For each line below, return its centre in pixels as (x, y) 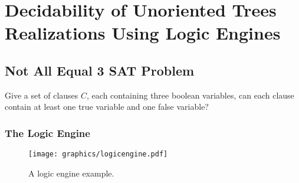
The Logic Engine (47, 133)
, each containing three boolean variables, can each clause (190, 95)
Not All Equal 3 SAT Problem (100, 70)
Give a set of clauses (42, 95)
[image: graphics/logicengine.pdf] (98, 154)
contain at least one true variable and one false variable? (107, 107)
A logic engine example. (71, 173)
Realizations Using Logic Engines (143, 33)
